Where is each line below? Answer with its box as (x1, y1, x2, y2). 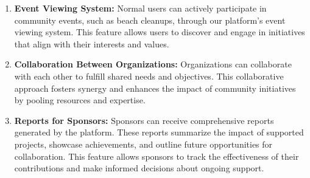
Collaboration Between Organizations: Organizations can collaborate (14, 58, 292, 70)
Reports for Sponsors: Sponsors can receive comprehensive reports (14, 114, 274, 126)
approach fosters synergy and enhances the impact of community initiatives (14, 81, 296, 94)
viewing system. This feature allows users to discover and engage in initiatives (14, 26, 305, 38)
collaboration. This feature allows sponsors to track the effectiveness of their (14, 149, 299, 162)
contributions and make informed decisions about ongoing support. (14, 162, 264, 174)
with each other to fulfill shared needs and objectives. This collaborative (14, 69, 284, 82)
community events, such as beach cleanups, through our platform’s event (14, 13, 286, 26)
